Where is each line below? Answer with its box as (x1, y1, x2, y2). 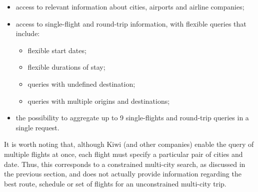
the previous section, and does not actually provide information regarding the (4, 168, 241, 179)
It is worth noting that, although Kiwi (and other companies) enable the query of (4, 139, 254, 149)
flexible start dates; (27, 45, 86, 55)
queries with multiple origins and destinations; (27, 95, 170, 106)
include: (15, 28, 40, 39)
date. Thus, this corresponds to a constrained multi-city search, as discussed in (4, 158, 245, 169)
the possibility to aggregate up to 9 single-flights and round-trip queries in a (15, 112, 249, 123)
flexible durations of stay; (27, 62, 105, 72)
